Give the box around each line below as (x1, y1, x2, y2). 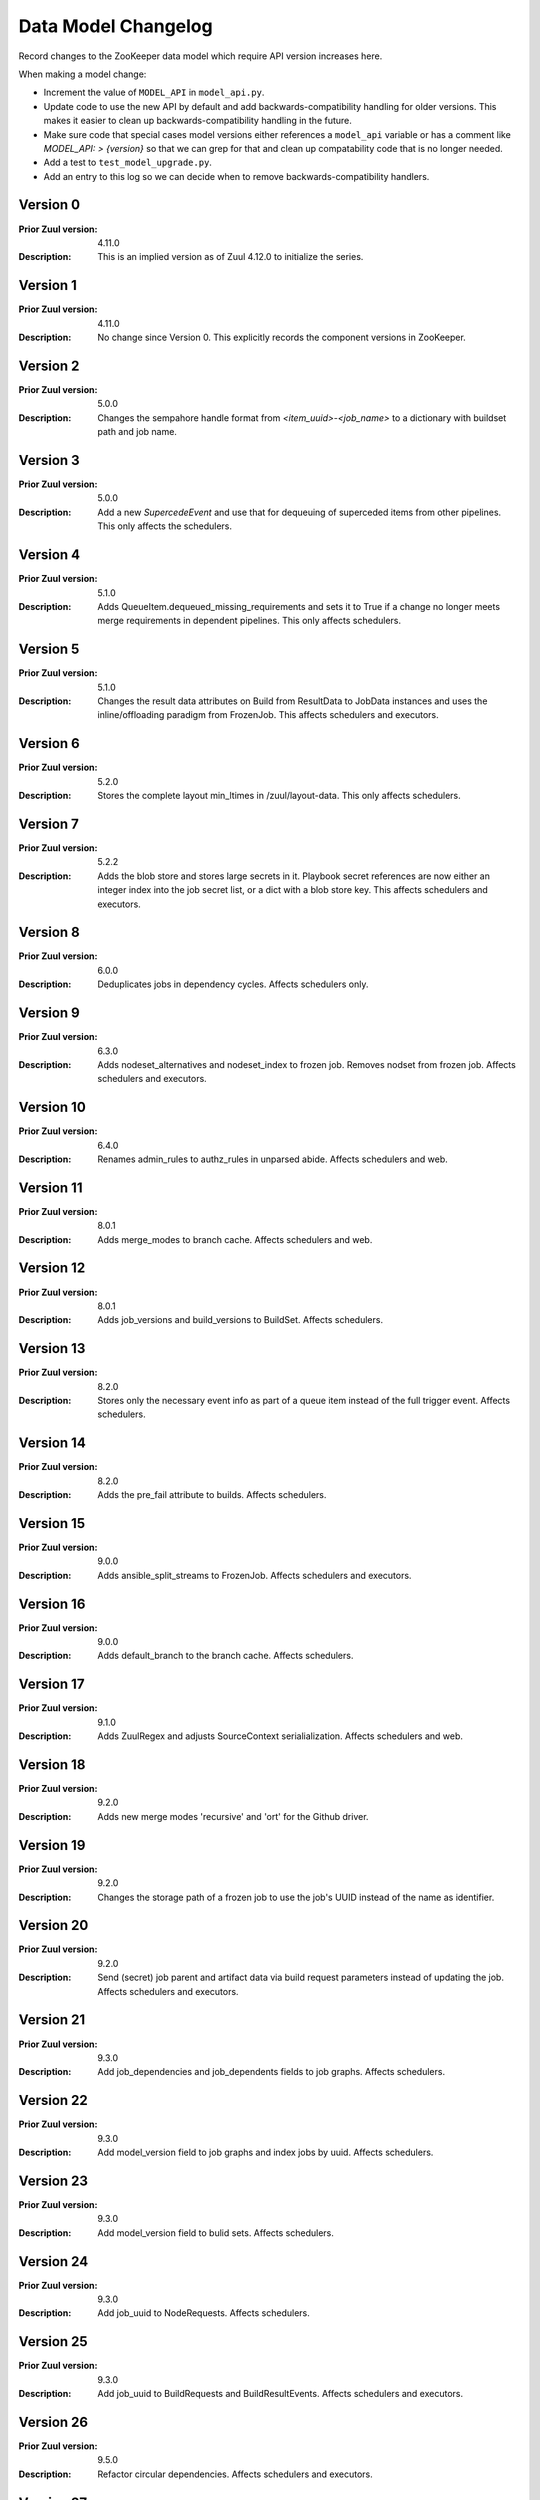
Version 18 (18, 1756, 86, 1773)
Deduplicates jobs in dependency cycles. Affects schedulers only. (97, 978, 369, 990)
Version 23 (18, 2172, 89, 2189)
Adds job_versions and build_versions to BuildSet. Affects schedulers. (97, 1314, 384, 1326)
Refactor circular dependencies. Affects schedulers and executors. (97, 2468, 374, 2480)
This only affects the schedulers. (97, 520, 233, 532)
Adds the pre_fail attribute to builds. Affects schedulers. (97, 1489, 327, 1501)
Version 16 (18, 1595, 86, 1612)
